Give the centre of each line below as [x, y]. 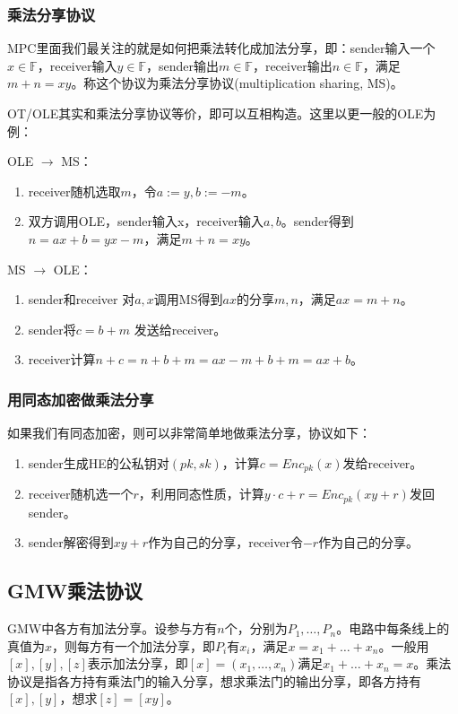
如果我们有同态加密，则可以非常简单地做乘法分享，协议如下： [189, 433]
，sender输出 [182, 65]
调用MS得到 [188, 299]
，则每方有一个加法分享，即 [134, 645]
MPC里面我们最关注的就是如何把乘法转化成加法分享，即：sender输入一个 [221, 48]
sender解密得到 [71, 542]
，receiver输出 [292, 65]
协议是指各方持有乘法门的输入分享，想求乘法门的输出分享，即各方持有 [214, 680]
